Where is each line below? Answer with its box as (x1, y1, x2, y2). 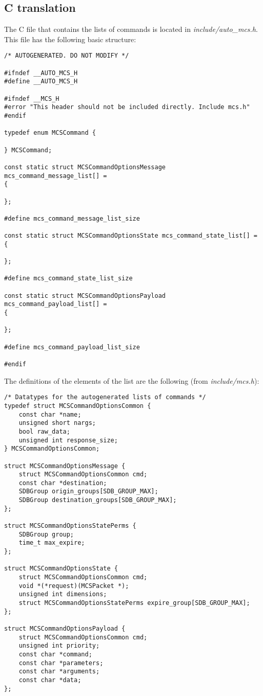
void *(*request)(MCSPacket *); (18, 582, 129, 590)
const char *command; (18, 650, 92, 658)
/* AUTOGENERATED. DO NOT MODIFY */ (4, 52, 129, 60)
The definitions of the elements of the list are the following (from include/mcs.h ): (4, 375, 259, 386)
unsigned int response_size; (18, 436, 118, 444)
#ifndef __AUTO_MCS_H (4, 69, 78, 77)
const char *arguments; (18, 668, 100, 675)
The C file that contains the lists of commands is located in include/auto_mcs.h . (4, 24, 258, 34)
